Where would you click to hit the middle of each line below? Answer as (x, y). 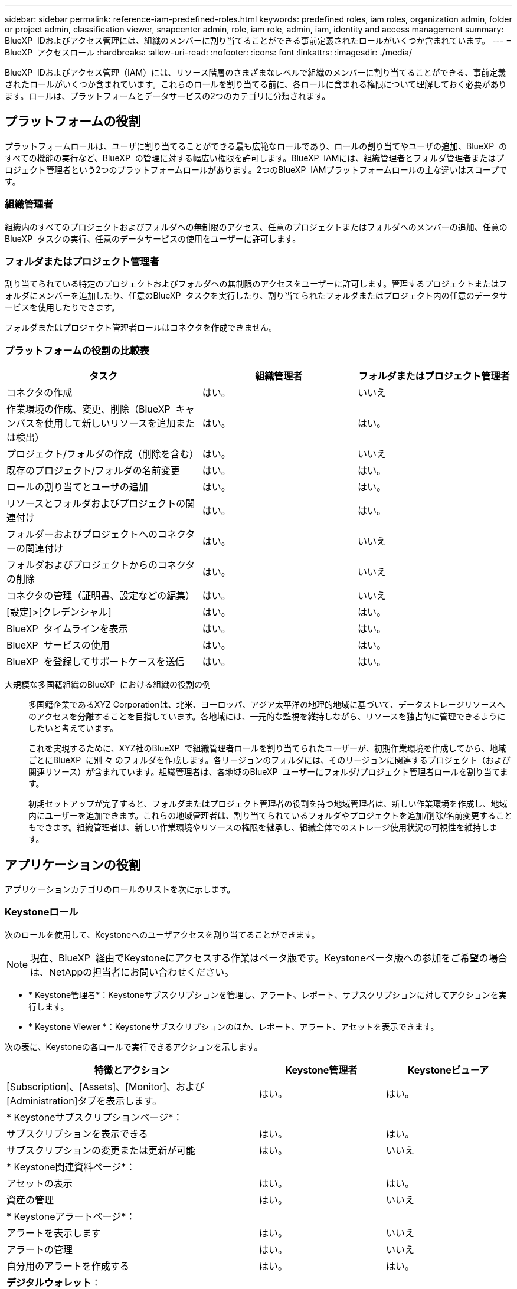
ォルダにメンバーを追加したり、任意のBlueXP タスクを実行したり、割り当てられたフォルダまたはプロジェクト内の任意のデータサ (256, 296)
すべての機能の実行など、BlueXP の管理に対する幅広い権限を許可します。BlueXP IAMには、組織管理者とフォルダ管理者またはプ (255, 158)
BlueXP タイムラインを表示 (67, 629)
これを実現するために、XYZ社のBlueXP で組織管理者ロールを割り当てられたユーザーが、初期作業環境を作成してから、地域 (267, 748)
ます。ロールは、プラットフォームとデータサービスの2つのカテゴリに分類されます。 (168, 96)
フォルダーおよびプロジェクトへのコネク (96, 534)
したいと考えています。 (73, 728)
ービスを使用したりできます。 (62, 307)
